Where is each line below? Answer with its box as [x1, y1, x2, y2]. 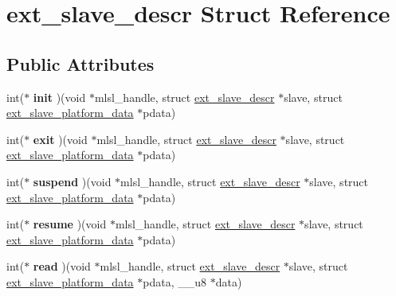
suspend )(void [33, 173, 112, 189]
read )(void [33, 258, 91, 275]
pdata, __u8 [143, 273, 206, 290]
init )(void [33, 88, 86, 105]
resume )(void [33, 216, 107, 232]
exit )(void [33, 130, 88, 147]
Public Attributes [6, 51, 155, 76]
